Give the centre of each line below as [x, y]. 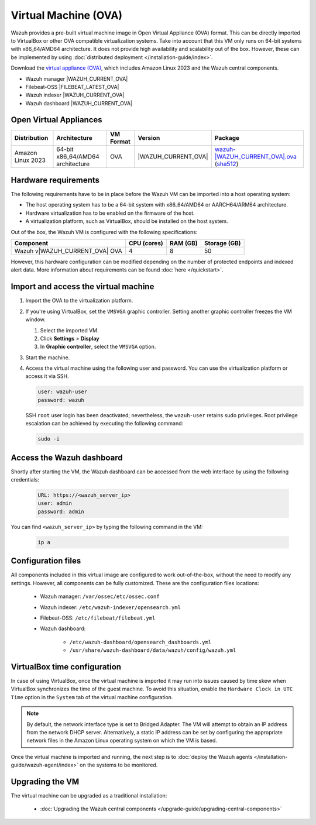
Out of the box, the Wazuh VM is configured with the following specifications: [104, 232]
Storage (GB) [222, 243]
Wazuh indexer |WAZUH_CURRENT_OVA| [75, 95]
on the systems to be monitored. [119, 765]
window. [36, 319]
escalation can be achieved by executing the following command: [104, 424]
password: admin [61, 511]
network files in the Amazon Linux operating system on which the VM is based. [122, 741]
